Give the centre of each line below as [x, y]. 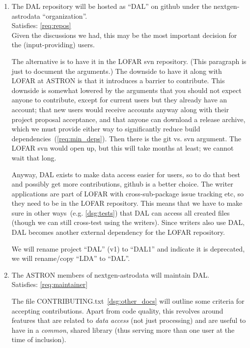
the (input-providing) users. [53, 45]
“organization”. [65, 16]
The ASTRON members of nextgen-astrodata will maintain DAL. [110, 274]
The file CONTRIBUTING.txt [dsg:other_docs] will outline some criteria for [128, 301]
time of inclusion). [39, 339]
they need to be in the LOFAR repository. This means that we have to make [127, 203]
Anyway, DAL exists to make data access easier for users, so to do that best [126, 174]
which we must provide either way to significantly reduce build [106, 129]
